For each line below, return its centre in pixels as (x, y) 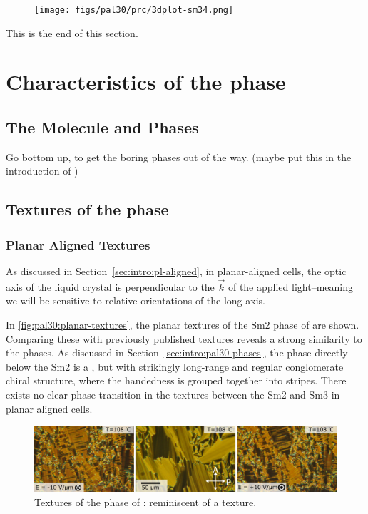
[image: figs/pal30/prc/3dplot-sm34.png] (134, 10)
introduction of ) (42, 171)
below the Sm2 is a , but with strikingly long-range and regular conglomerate (175, 366)
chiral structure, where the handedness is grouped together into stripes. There (176, 380)
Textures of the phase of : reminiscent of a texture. (145, 502)
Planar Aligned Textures (78, 244)
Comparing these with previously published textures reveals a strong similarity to (184, 338)
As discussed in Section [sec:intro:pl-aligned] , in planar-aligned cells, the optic (176, 271)
